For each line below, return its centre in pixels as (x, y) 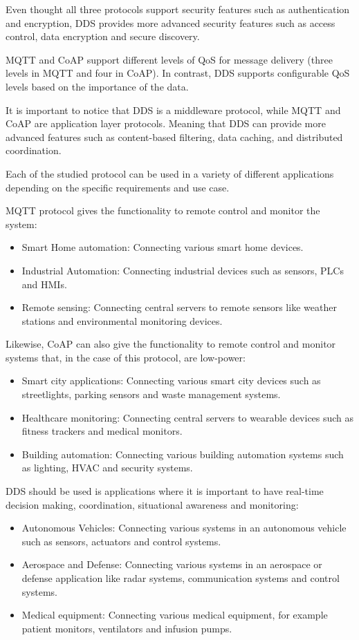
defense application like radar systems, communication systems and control (181, 578)
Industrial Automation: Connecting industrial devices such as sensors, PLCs (183, 270)
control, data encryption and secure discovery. (103, 36)
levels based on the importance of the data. (97, 86)
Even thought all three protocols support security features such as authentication (178, 9)
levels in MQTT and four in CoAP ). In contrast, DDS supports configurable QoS (178, 73)
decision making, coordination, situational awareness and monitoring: (152, 504)
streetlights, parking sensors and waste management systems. (151, 394)
